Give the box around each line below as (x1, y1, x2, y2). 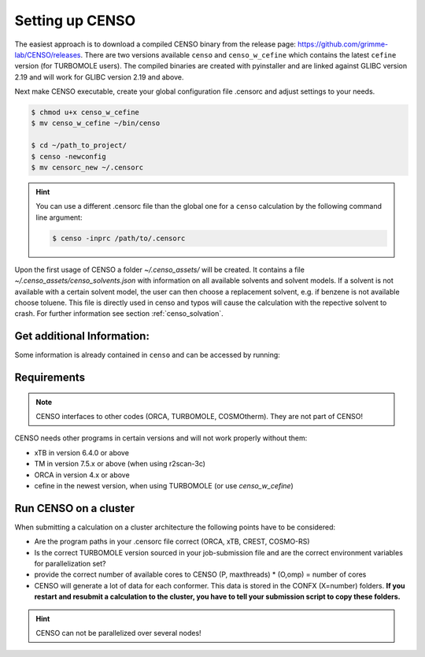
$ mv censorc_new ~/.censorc (31, 163, 144, 173)
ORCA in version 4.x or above (34, 470, 130, 480)
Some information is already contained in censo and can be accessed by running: (14, 351, 281, 360)
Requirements (14, 371, 86, 384)
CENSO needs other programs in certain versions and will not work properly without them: (14, 433, 308, 443)
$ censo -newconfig (31, 152, 106, 161)
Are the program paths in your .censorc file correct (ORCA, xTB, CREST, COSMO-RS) (34, 536, 310, 547)
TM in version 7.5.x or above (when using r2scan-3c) (34, 459, 206, 469)
